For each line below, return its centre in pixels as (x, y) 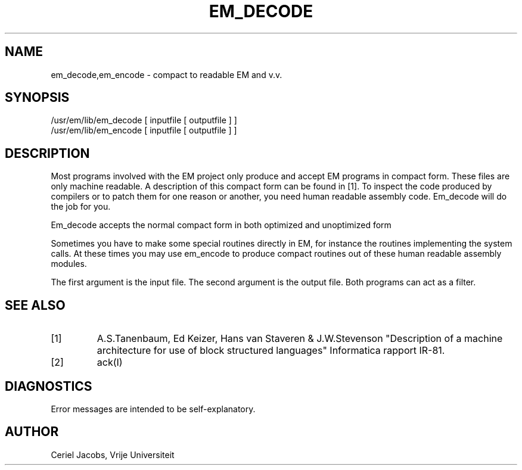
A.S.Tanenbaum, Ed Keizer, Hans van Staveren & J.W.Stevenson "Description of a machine (300, 339)
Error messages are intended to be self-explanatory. (153, 409)
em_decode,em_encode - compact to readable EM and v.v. (167, 74)
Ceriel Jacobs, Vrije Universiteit (113, 455)
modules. (69, 264)
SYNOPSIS (37, 98)
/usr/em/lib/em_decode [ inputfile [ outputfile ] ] (144, 120)
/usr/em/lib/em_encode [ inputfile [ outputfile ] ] (144, 130)
